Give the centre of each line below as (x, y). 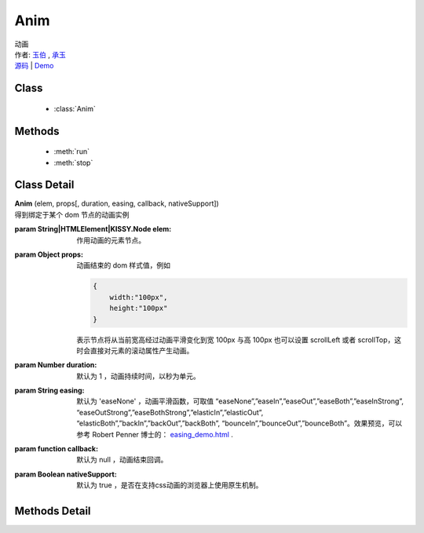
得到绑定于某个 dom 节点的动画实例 (72, 214)
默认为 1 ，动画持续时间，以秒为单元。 (138, 376)
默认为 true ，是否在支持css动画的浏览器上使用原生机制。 (170, 485)
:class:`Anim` (75, 108)
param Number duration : (56, 365)
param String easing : (50, 391)
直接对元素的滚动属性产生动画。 (142, 350)
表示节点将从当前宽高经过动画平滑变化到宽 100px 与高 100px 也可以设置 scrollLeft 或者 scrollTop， (236, 340)
